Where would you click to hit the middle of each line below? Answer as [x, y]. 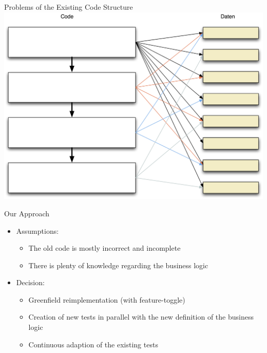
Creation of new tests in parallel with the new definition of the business [141, 317]
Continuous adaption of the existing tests [93, 344]
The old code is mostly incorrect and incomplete [104, 248]
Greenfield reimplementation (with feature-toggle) [107, 299]
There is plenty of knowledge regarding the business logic [118, 265]
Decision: [30, 282]
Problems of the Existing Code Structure [69, 7]
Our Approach [27, 213]
